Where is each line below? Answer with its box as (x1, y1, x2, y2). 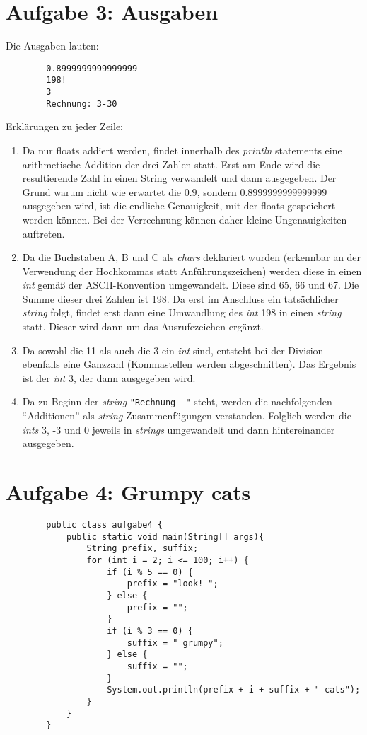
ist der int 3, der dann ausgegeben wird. (22, 370, 196, 385)
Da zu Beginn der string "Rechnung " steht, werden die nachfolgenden (22, 394, 332, 409)
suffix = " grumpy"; (127, 637, 223, 648)
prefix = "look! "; (127, 579, 219, 589)
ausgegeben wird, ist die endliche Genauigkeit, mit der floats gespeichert (22, 198, 336, 213)
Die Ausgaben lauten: (6, 38, 99, 53)
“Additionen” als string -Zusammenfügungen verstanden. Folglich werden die (22, 408, 351, 423)
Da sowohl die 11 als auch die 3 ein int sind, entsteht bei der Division (22, 342, 324, 357)
